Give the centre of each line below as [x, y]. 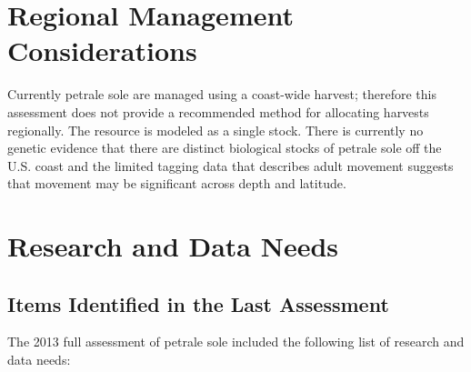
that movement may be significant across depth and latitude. [177, 183]
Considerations [102, 50]
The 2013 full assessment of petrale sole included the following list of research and [236, 342]
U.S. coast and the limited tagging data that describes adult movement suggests [230, 165]
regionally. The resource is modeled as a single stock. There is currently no [215, 130]
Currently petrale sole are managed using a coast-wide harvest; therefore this [222, 94]
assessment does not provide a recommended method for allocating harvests [218, 111]
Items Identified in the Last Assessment [198, 303]
